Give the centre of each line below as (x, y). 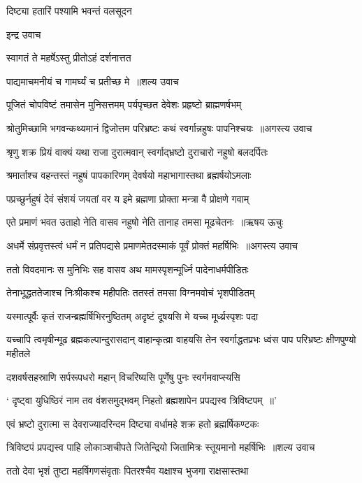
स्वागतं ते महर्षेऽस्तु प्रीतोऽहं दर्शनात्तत (69, 58)
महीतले (19, 353)
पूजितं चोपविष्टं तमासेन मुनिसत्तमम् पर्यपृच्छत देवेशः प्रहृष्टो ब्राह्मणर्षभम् (124, 104)
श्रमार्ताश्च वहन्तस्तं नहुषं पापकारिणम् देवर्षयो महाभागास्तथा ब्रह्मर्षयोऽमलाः (129, 175)
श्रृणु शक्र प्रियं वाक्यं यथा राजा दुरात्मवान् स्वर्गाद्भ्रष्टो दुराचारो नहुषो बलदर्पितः (137, 151)
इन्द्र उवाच (24, 34)
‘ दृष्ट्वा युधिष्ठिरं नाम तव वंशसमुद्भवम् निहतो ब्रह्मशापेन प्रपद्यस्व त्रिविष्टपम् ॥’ (142, 400)
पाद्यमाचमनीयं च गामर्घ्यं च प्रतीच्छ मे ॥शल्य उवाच (93, 81)
